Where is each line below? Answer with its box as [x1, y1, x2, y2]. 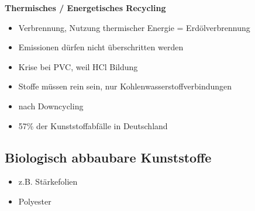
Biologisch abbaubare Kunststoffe [5, 148, 212, 166]
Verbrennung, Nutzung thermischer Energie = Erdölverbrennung [18, 21, 250, 33]
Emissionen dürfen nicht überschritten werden [18, 41, 184, 53]
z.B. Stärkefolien [18, 175, 78, 188]
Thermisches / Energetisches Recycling [5, 2, 166, 13]
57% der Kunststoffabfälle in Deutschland [18, 119, 168, 132]
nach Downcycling [18, 99, 84, 112]
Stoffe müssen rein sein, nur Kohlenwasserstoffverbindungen [18, 80, 232, 92]
